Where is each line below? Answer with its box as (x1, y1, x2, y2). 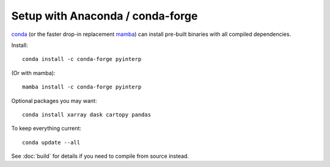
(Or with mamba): (11, 69, 56, 76)
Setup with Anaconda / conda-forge (11, 9, 198, 23)
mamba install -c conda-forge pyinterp (22, 83, 142, 91)
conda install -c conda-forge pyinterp (22, 55, 142, 63)
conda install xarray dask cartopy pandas (22, 111, 152, 118)
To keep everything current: (11, 125, 82, 132)
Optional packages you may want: (11, 97, 97, 104)
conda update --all (22, 139, 81, 146)
